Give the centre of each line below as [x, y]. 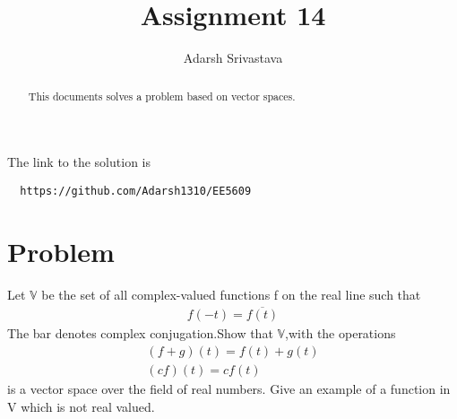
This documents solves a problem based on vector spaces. [162, 96]
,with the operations [341, 333]
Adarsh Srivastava [233, 58]
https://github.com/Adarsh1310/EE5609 [136, 191]
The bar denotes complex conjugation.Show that [140, 333]
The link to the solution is [79, 162]
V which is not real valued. [81, 406]
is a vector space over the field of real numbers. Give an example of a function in [229, 389]
